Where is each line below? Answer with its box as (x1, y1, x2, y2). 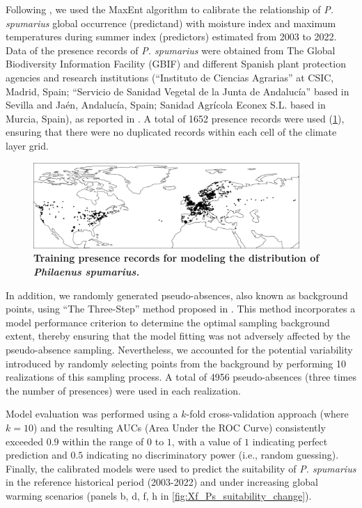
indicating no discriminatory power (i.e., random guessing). (86, 447, 339, 462)
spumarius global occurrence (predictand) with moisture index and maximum (6, 15, 336, 30)
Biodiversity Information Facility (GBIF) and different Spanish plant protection (6, 56, 346, 71)
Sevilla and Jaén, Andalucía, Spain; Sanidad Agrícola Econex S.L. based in (6, 97, 326, 112)
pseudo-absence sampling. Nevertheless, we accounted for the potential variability (6, 342, 353, 357)
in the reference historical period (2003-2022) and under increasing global (6, 475, 318, 489)
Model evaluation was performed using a (6, 406, 178, 421)
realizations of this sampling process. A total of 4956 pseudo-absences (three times (6, 370, 356, 384)
